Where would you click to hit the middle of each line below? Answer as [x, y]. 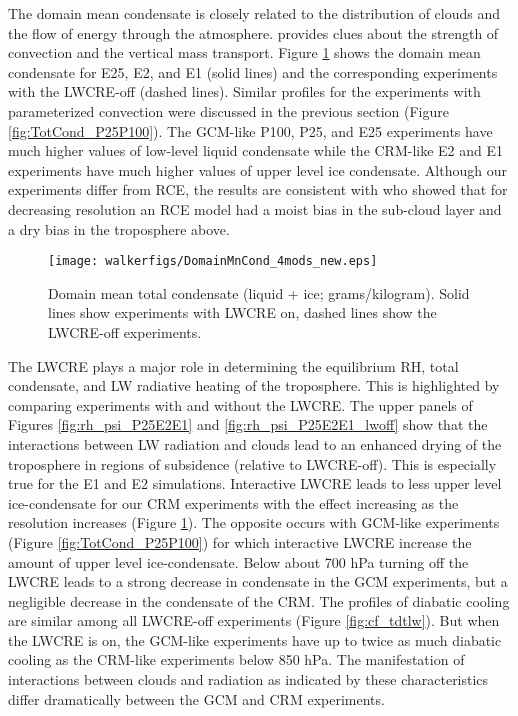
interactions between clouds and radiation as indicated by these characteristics [248, 679]
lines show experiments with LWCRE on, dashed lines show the [242, 312]
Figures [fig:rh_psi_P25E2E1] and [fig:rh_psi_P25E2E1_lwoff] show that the [248, 424]
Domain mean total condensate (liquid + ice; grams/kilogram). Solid [259, 292]
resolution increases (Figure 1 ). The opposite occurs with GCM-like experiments [254, 522]
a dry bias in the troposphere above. [119, 228]
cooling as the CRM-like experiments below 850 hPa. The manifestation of [236, 659]
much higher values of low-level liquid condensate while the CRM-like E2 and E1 [256, 150]
